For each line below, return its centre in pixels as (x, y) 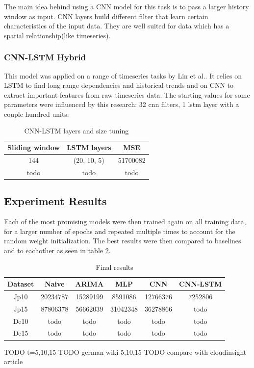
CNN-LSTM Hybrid (45, 57)
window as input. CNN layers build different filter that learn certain (106, 16)
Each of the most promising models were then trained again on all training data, (125, 222)
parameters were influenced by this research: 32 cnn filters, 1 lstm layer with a (122, 104)
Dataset (21, 284)
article (13, 361)
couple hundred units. (37, 114)
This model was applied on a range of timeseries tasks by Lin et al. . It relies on (123, 75)
